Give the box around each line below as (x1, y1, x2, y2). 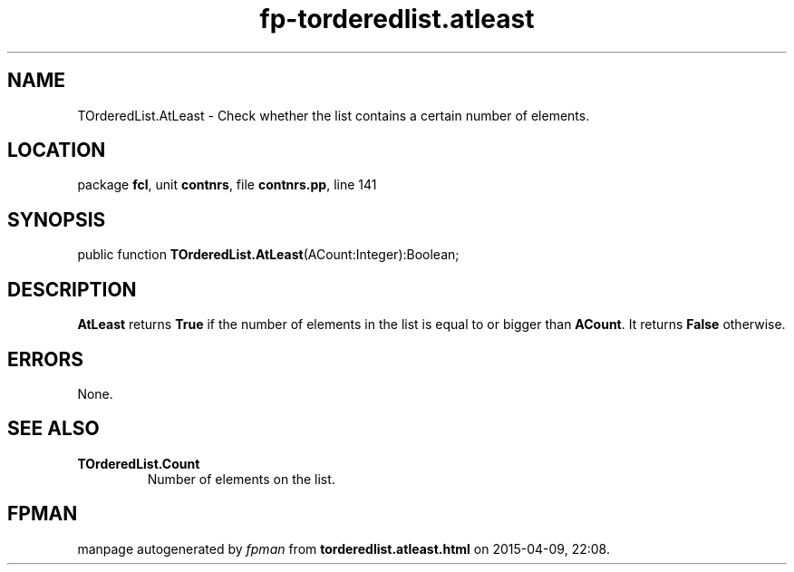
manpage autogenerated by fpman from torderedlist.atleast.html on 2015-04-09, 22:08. (77, 540, 610, 557)
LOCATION (7, 139, 106, 162)
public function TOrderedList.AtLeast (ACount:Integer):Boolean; (77, 247, 460, 263)
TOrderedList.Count (77, 455, 200, 471)
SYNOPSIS (7, 208, 106, 231)
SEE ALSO (7, 417, 100, 441)
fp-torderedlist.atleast (259, 4, 535, 34)
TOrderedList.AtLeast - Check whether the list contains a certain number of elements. (77, 107, 590, 123)
